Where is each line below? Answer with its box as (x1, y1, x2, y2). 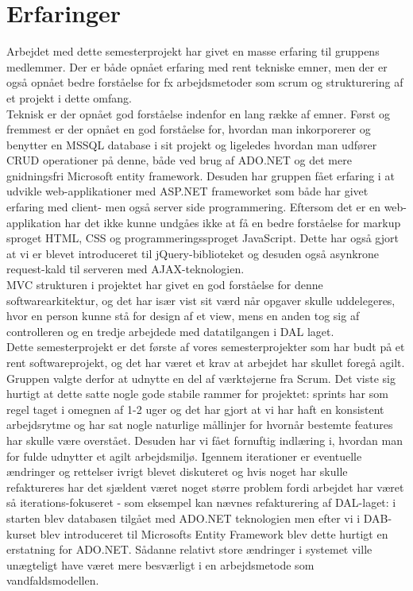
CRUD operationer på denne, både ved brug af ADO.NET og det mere (6, 152, 352, 168)
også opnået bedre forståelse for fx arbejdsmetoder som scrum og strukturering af (6, 74, 403, 91)
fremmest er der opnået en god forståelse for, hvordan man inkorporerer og (6, 121, 371, 137)
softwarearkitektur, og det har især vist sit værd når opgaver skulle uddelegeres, (6, 292, 396, 308)
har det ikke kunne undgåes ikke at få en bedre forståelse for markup (64, 214, 401, 230)
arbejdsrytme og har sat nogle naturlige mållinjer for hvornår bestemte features (6, 416, 393, 433)
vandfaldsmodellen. (6, 572, 99, 589)
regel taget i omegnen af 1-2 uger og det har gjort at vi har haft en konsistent (6, 400, 384, 417)
